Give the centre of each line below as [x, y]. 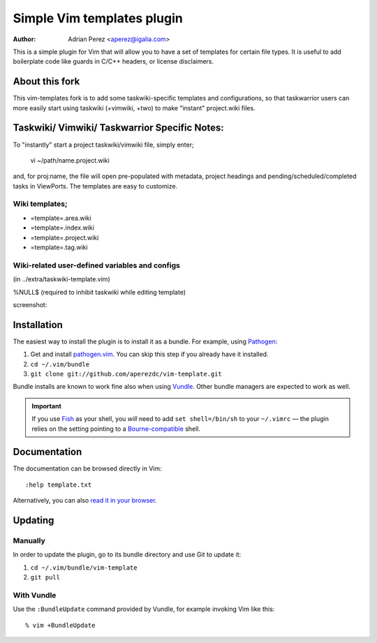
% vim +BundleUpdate [60, 625]
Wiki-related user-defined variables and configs [97, 265]
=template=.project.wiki [65, 237]
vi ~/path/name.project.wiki [70, 160]
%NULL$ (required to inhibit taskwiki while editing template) [99, 292]
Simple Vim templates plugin [98, 18]
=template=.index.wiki [62, 228]
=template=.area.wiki [61, 218]
